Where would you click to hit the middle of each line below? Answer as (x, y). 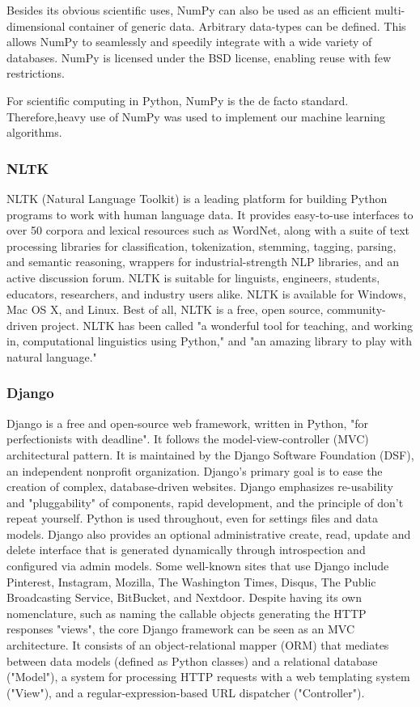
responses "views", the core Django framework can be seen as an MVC (181, 629)
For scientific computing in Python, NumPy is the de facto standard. (178, 100)
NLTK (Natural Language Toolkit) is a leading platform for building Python (197, 198)
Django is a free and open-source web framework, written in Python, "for (188, 423)
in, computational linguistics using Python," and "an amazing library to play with (210, 341)
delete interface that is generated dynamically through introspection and (186, 550)
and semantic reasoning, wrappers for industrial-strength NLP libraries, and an (203, 262)
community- (356, 309)
